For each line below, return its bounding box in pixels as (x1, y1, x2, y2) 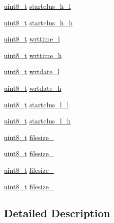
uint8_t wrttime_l (4, 34, 60, 44)
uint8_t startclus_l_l (4, 99, 69, 109)
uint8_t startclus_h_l (4, 1, 71, 11)
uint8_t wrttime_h (4, 50, 62, 60)
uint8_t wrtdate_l (4, 66, 60, 77)
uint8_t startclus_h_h (4, 17, 73, 27)
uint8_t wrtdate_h (4, 82, 61, 93)
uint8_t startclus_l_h (4, 116, 71, 126)
